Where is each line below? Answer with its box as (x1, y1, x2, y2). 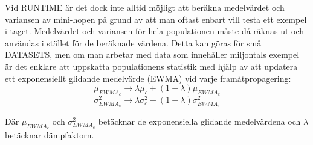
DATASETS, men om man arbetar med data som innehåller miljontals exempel (5, 48, 300, 61)
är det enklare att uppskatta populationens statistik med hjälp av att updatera (5, 60, 298, 72)
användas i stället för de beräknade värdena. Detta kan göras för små (5, 36, 262, 49)
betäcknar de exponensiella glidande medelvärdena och (98, 115, 301, 127)
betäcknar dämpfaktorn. (5, 129, 94, 141)
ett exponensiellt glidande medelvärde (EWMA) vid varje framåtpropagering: (5, 72, 291, 84)
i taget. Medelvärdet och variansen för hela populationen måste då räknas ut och (5, 25, 305, 37)
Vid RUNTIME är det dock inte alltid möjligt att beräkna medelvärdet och (5, 1, 285, 13)
